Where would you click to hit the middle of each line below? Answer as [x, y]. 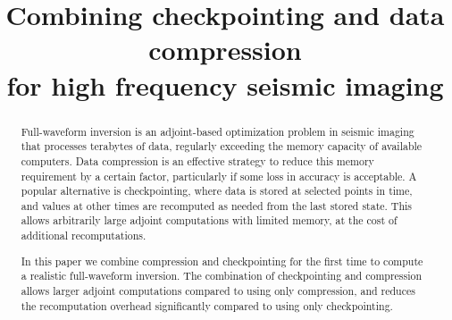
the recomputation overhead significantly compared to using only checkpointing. [207, 305]
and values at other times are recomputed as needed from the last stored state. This [217, 205]
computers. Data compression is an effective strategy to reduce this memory [197, 160]
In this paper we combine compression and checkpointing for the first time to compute [222, 261]
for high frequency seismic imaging [225, 84]
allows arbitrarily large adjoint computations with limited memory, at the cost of [209, 220]
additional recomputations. [84, 236]
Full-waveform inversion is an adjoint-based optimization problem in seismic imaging [218, 131]
